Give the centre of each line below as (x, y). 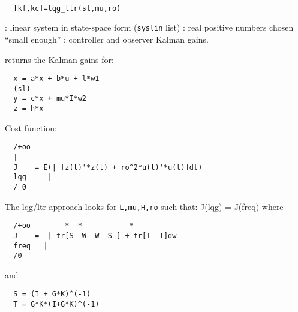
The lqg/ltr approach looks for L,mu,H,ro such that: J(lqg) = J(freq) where (144, 206)
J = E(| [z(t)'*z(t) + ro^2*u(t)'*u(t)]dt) (108, 167)
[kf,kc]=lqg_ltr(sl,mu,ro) (67, 8)
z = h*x (28, 109)
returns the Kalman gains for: (59, 59)
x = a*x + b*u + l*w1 (56, 79)
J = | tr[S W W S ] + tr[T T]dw (95, 235)
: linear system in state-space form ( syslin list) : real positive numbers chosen (149, 27)
